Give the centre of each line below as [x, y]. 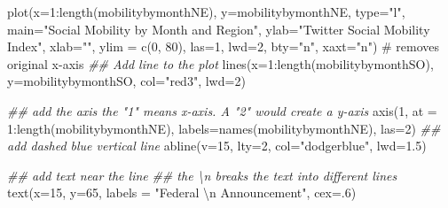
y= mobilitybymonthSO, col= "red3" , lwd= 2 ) [126, 81]
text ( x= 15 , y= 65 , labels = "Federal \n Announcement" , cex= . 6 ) [182, 193]
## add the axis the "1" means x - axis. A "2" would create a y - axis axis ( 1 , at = [222, 110]
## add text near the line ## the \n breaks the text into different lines [202, 175]
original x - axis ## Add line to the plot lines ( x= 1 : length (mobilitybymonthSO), [220, 63]
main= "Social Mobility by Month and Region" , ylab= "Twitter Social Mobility [219, 29]
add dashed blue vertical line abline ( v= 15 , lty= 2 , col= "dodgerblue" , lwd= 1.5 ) [217, 146]
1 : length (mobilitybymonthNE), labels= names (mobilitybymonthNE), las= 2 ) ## [224, 128]
